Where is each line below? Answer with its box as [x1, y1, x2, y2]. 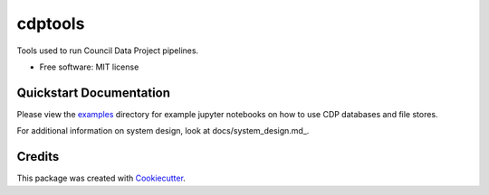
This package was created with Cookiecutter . [16, 172, 186, 184]
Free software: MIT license [39, 61, 139, 72]
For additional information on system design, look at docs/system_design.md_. [16, 125, 310, 136]
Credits [16, 149, 60, 164]
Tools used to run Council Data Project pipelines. [16, 45, 199, 56]
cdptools [16, 14, 85, 33]
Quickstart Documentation [16, 85, 171, 100]
